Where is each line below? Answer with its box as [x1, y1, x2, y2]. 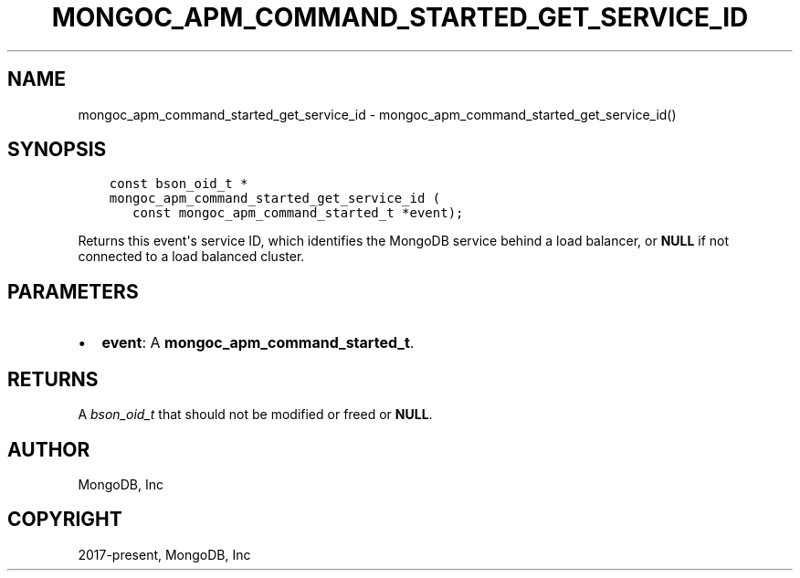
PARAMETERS [7, 279, 139, 303]
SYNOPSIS [7, 138, 107, 162]
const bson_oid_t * [109, 176, 248, 192]
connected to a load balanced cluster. [78, 248, 305, 265]
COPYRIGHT [7, 508, 122, 531]
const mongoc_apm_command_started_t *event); [132, 205, 464, 221]
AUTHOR [7, 437, 90, 461]
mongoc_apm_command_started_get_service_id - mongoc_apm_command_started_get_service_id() [78, 106, 677, 122]
